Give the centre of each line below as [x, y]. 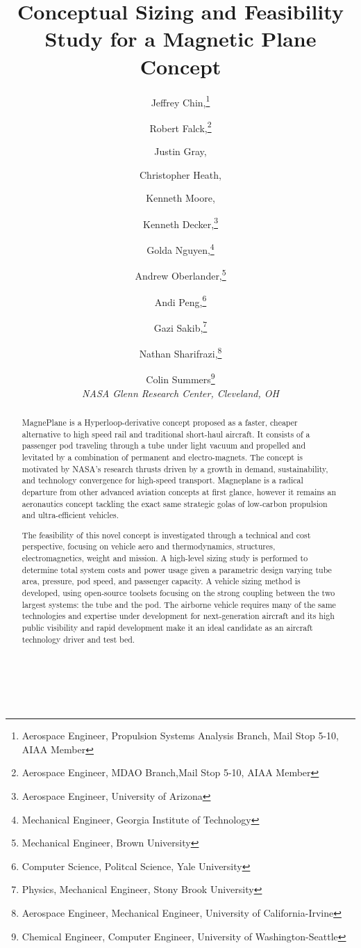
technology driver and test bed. [78, 639]
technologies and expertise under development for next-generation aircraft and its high [178, 616]
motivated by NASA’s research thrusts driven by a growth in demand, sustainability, [175, 468]
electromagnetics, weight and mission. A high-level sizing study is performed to [165, 558]
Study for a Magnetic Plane [180, 39]
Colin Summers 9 [180, 378]
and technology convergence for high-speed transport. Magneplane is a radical [162, 480]
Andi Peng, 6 [180, 300]
